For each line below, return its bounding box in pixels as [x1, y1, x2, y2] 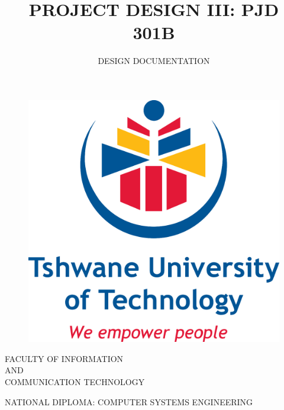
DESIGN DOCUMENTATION [98, 55, 210, 67]
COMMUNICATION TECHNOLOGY [5, 375, 145, 387]
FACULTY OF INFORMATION [5, 352, 124, 364]
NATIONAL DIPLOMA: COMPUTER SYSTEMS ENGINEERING [5, 395, 253, 408]
